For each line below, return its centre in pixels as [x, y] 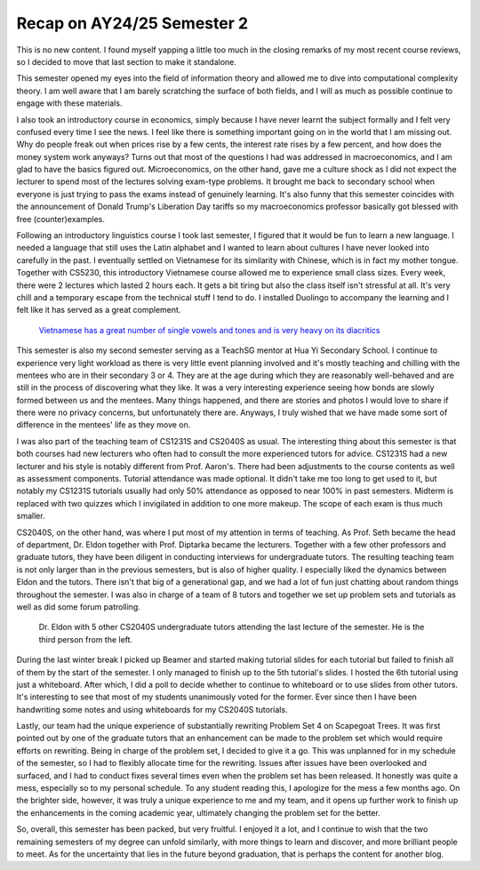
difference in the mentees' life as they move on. [104, 425]
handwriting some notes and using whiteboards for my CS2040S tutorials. [152, 709]
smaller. [31, 516]
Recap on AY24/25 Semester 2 [132, 23]
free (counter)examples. [61, 219]
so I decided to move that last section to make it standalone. [127, 61]
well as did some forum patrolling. [79, 607]
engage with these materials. [69, 103]
